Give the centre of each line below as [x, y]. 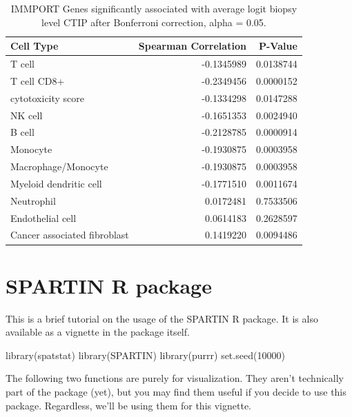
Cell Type [35, 46]
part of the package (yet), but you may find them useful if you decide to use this [176, 392]
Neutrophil [33, 200]
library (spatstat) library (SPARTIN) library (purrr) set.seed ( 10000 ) [145, 355]
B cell [22, 132]
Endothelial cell [43, 217]
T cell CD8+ [38, 80]
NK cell [27, 115]
